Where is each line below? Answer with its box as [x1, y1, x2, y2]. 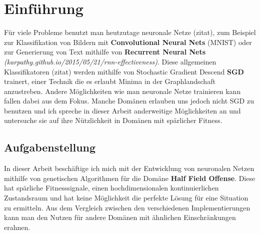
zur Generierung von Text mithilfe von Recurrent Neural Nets [4, 46, 206, 57]
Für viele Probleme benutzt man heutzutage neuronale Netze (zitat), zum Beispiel [4, 27, 256, 37]
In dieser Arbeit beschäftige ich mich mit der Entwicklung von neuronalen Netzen [4, 163, 254, 173]
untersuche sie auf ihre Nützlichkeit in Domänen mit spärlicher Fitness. [4, 115, 222, 125]
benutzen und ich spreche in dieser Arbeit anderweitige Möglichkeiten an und [4, 105, 241, 115]
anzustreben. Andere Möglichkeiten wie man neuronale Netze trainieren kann [4, 85, 241, 96]
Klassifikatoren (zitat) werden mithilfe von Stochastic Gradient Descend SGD [4, 66, 244, 76]
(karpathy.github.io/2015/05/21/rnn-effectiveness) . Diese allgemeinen [4, 56, 216, 66]
